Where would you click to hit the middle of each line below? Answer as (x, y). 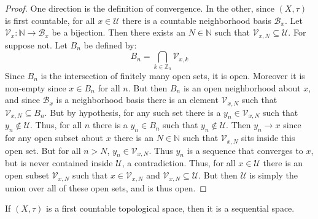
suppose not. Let (36, 44)
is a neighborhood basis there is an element (137, 100)
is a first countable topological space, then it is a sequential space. (170, 208)
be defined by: (110, 44)
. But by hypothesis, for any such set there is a (133, 112)
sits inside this (268, 138)
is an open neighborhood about (242, 87)
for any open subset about (54, 138)
